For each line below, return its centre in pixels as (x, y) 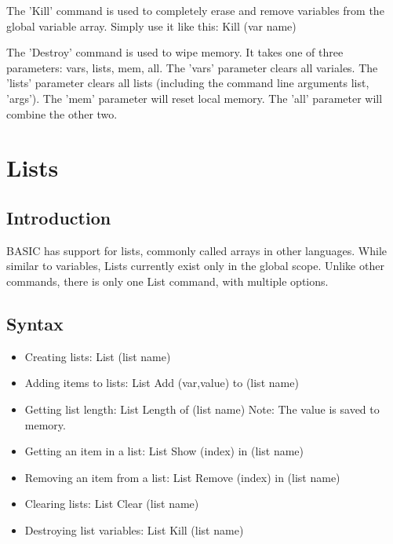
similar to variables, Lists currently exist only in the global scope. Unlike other (195, 266)
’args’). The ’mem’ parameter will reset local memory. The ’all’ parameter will (195, 98)
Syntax (35, 323)
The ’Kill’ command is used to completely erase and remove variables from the (195, 10)
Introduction (59, 217)
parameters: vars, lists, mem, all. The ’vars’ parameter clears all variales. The (192, 67)
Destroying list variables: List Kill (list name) (134, 529)
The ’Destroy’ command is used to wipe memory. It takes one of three (175, 52)
